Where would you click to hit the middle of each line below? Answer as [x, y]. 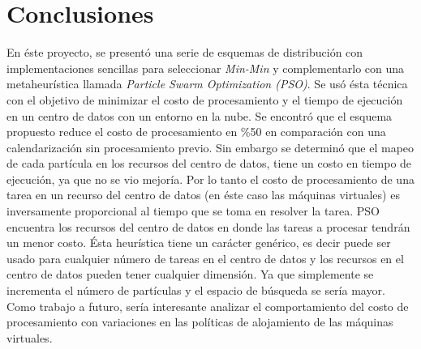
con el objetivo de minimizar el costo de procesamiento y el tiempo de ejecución [205, 99]
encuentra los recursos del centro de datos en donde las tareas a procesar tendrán [208, 226]
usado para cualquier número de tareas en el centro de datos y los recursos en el [205, 258]
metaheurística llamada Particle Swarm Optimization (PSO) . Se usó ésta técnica [207, 84]
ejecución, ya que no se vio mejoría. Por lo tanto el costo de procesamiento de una [210, 179]
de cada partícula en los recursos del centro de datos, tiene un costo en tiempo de [209, 163]
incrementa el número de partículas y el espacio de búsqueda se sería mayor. [196, 290]
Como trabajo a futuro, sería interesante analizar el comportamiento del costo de [208, 306]
